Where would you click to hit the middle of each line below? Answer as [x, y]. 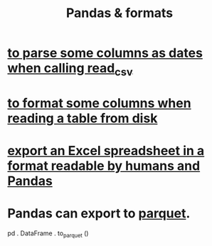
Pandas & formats [120, 13]
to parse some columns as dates [105, 53]
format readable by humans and [104, 166]
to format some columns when [99, 103]
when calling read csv [70, 70]
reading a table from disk [83, 118]
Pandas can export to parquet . [99, 214]
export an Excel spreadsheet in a [106, 151]
